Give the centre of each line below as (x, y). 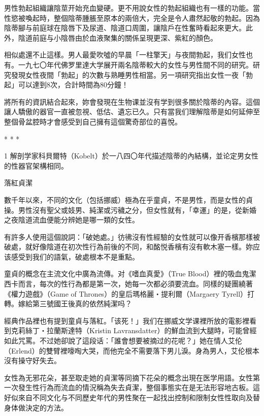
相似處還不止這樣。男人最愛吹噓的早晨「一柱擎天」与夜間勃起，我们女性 (125, 55)
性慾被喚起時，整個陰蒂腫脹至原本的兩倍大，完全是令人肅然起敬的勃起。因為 (132, 18)
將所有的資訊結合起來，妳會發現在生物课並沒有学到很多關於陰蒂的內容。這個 (132, 101)
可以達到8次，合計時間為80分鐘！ (73, 85)
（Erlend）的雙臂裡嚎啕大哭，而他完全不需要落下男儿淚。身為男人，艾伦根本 (132, 350)
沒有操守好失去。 (32, 360)
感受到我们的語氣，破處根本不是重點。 (75, 256)
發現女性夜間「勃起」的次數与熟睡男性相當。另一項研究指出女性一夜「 (128, 74)
